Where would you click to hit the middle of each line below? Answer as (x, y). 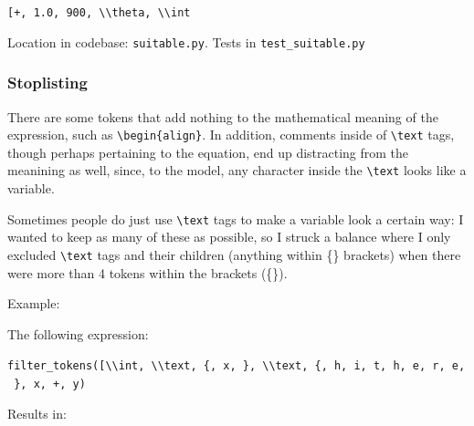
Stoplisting (47, 83)
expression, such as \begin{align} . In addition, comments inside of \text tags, (231, 135)
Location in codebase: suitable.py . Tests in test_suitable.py (186, 42)
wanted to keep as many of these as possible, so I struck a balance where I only (229, 237)
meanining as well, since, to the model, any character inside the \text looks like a (237, 170)
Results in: (37, 413)
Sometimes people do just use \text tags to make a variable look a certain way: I (236, 218)
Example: (34, 303)
